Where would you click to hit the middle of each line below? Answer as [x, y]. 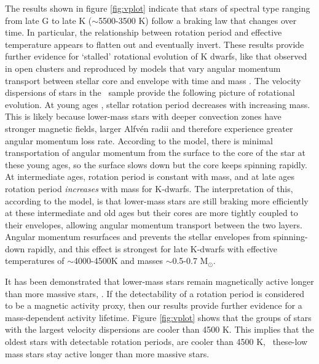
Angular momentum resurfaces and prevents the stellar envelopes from [138, 237]
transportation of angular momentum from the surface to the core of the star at [155, 153]
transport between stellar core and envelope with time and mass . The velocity [153, 80]
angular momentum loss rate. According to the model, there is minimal [139, 140]
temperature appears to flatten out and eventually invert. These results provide [155, 44]
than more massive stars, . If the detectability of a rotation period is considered [155, 293]
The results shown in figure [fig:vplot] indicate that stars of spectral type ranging [158, 8]
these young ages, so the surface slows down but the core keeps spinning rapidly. [156, 164]
